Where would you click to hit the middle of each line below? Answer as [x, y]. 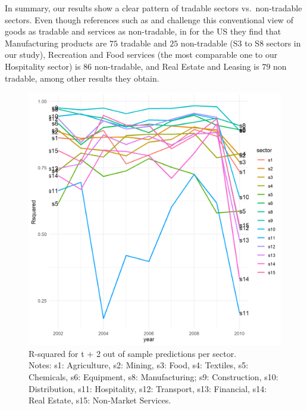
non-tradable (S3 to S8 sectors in [241, 43]
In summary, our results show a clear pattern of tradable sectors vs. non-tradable [153, 8]
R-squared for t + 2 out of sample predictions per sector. [133, 353]
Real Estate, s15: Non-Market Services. [100, 400]
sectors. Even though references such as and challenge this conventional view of [149, 19]
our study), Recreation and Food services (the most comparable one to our [141, 55]
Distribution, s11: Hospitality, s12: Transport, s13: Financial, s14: [148, 388]
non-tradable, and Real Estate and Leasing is [177, 66]
